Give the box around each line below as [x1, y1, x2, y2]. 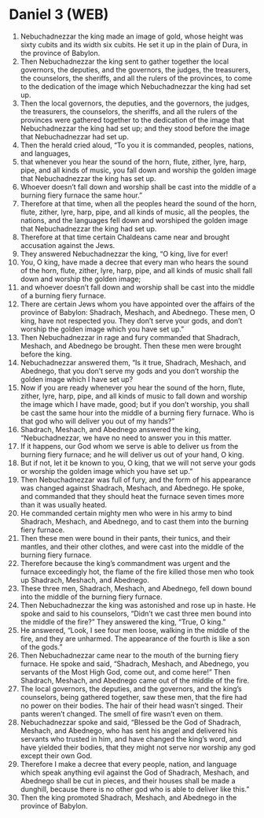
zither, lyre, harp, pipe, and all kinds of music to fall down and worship [20, 391, 247, 401]
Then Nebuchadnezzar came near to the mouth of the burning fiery [20, 650, 239, 660]
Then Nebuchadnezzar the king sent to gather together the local [20, 57, 229, 66]
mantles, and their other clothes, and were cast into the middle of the [20, 542, 244, 551]
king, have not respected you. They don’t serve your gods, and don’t [20, 316, 243, 325]
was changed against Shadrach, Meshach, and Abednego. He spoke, [20, 483, 245, 493]
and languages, [20, 148, 71, 158]
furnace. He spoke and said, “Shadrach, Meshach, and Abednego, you [20, 659, 250, 668]
